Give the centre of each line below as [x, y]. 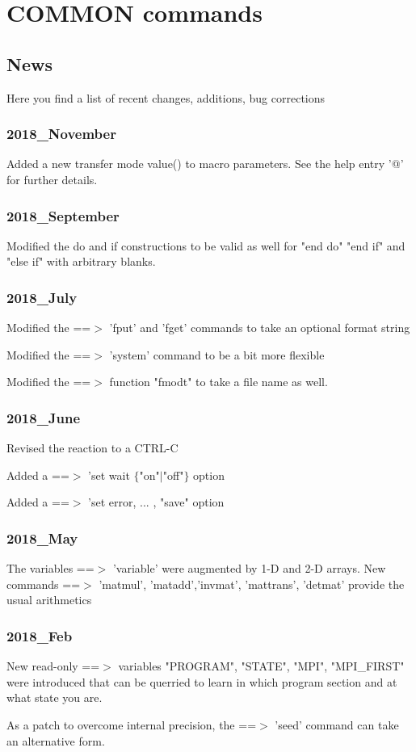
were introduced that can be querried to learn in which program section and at [202, 681]
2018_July [42, 297]
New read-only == [53, 666]
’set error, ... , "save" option [156, 502]
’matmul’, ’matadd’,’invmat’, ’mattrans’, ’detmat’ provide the [252, 584]
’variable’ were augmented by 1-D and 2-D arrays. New [249, 568]
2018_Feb [40, 635]
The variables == [50, 568]
